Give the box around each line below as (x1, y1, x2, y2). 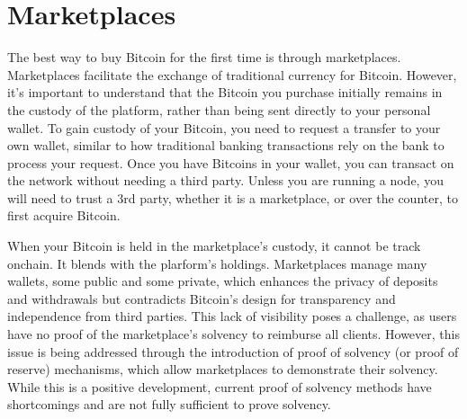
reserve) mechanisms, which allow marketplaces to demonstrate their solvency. (7, 360, 438, 379)
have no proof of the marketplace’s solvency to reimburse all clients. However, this (7, 325, 460, 343)
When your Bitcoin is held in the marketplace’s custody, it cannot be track (7, 236, 421, 255)
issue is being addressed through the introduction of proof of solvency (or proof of (7, 342, 459, 361)
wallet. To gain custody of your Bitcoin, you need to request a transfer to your (7, 118, 441, 137)
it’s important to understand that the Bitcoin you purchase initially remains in (7, 83, 443, 102)
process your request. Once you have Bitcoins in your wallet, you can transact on (7, 153, 454, 172)
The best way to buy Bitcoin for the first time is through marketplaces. (7, 48, 401, 67)
